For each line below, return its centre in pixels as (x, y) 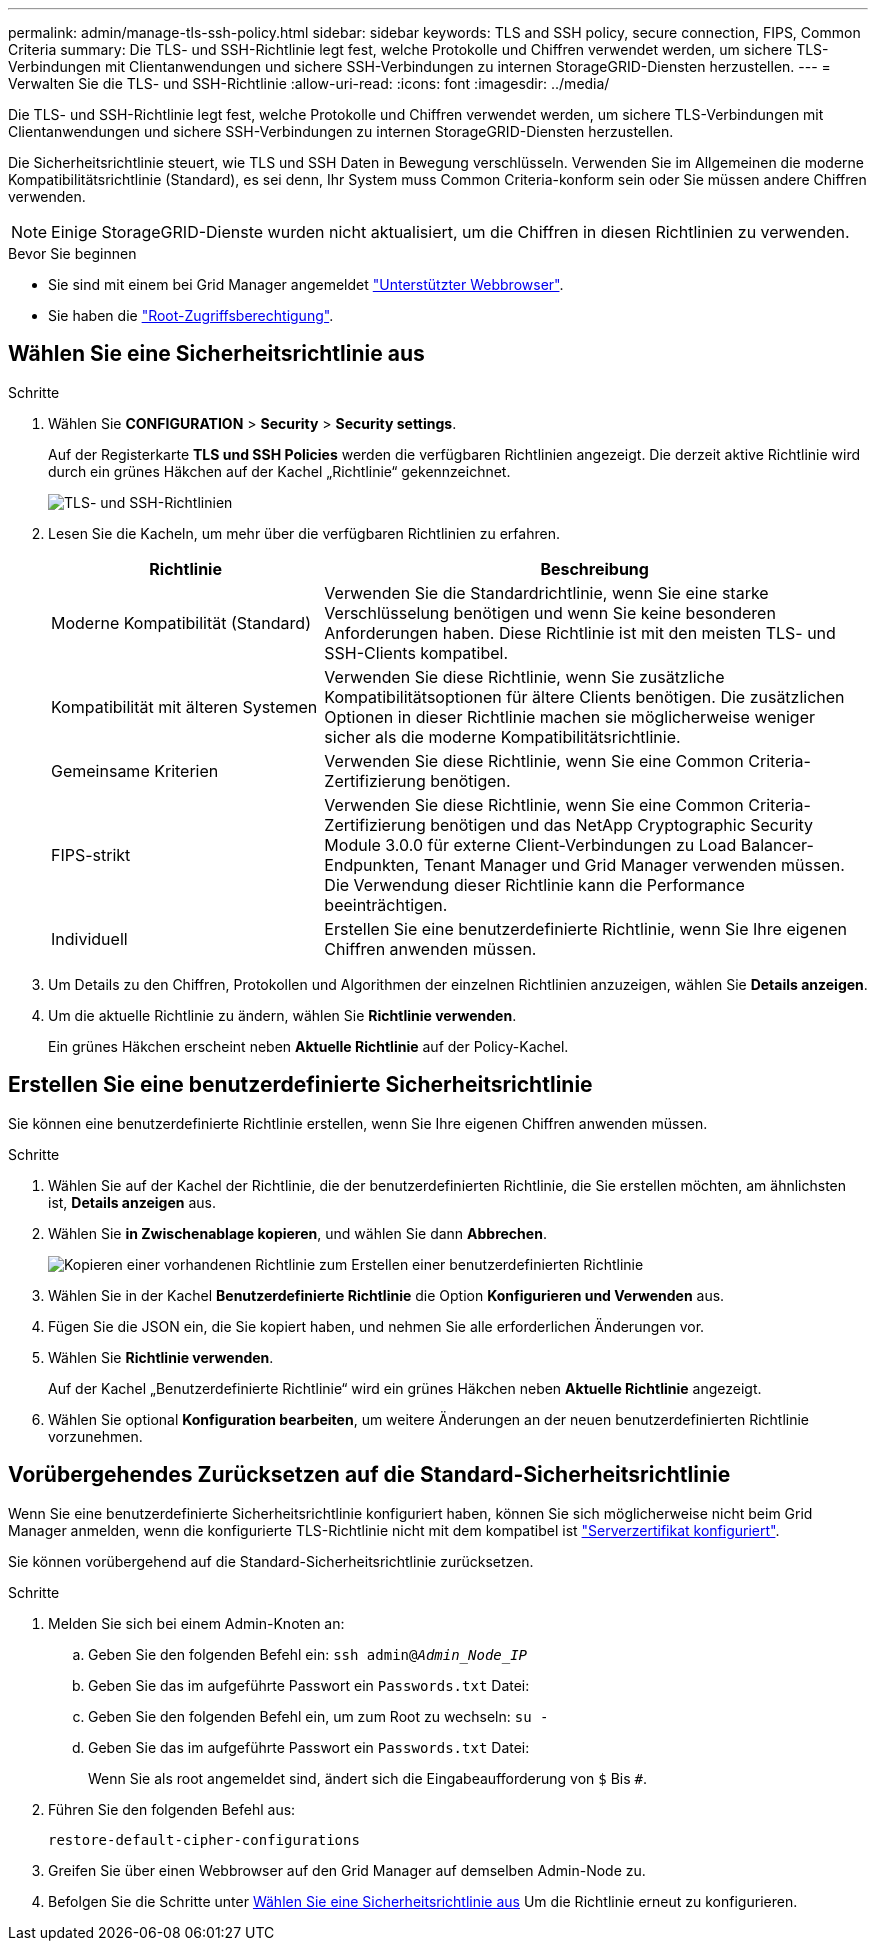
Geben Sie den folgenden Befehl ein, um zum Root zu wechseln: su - (318, 1716)
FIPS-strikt (91, 854)
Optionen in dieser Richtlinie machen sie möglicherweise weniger (570, 716)
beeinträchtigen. (386, 904)
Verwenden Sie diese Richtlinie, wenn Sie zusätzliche (524, 676)
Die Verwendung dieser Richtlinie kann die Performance (534, 884)
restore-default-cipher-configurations (204, 1839)
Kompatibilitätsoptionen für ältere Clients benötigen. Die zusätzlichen (584, 696)
